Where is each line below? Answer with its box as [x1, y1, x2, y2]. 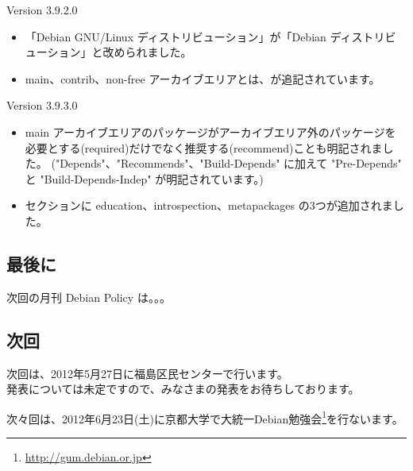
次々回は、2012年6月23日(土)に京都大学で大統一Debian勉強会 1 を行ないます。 [6, 407, 403, 427]
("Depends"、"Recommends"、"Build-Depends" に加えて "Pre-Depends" [51, 155, 402, 172]
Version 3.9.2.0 [6, 2, 78, 17]
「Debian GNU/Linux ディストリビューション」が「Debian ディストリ [25, 28, 385, 44]
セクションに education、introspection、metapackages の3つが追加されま [25, 197, 393, 214]
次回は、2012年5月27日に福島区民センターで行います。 [6, 365, 288, 381]
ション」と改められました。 [47, 44, 192, 60]
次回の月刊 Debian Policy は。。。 [6, 288, 171, 305]
